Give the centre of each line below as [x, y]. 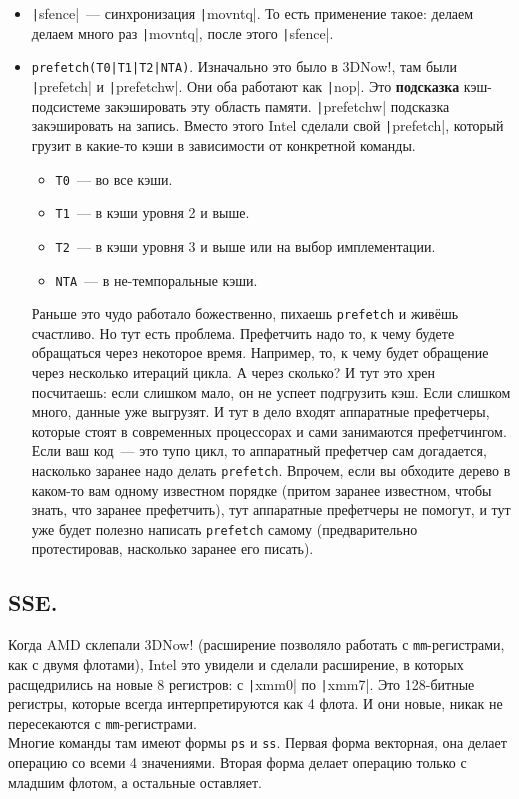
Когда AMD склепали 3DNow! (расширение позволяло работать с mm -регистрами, [256, 644]
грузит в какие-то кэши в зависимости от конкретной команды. [223, 144]
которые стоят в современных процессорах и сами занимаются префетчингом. [269, 430]
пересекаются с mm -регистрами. [102, 722]
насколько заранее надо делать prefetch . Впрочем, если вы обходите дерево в [271, 469]
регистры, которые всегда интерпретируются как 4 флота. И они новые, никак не [255, 703]
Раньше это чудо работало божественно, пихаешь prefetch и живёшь [245, 313]
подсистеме [66, 105]
